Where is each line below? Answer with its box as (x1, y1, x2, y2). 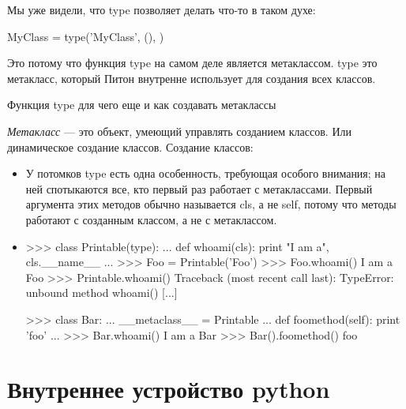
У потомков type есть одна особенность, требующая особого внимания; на (25, 165, 386, 182)
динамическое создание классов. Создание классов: (7, 138, 254, 155)
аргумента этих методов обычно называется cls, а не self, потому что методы (25, 196, 397, 212)
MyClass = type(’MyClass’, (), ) (7, 28, 164, 44)
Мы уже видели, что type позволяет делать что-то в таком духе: (7, 2, 316, 17)
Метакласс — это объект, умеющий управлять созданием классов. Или (7, 122, 351, 139)
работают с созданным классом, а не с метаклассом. (25, 211, 277, 227)
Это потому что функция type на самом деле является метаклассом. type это (7, 54, 378, 71)
